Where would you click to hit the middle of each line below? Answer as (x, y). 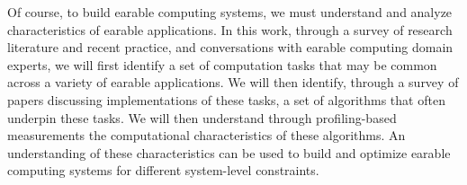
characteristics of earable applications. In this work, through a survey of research (230, 29)
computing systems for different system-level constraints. (163, 170)
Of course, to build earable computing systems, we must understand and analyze (230, 12)
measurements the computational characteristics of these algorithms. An (207, 135)
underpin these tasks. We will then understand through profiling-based (202, 117)
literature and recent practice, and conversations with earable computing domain (230, 47)
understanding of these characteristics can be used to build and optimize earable (229, 152)
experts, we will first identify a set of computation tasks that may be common (222, 64)
